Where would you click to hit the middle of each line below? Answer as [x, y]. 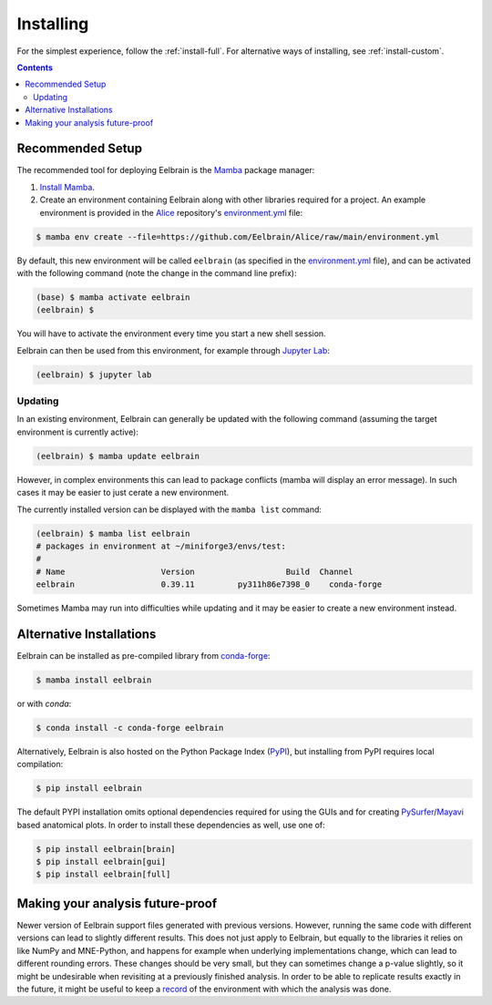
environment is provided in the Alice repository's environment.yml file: [171, 212]
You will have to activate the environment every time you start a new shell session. [172, 333]
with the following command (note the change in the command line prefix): [157, 272]
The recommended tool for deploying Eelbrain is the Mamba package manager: [166, 170]
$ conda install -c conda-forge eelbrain [130, 728]
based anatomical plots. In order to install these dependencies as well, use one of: [171, 825]
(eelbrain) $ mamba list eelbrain [113, 533]
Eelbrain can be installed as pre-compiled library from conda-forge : [143, 655]
